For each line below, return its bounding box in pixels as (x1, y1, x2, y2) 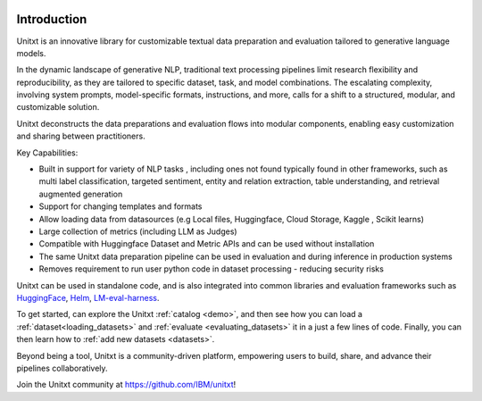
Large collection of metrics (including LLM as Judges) (38, 226, 237, 237)
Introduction (16, 12, 87, 27)
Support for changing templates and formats (38, 201, 203, 212)
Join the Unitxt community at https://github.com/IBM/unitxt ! (16, 380, 237, 390)
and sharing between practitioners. (16, 130, 146, 142)
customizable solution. (16, 102, 100, 113)
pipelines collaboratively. (16, 363, 108, 373)
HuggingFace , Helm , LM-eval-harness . (16, 292, 160, 303)
